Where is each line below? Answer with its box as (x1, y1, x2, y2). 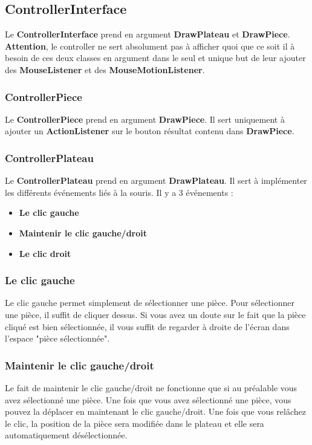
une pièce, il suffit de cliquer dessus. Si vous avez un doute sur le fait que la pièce (5, 308, 306, 320)
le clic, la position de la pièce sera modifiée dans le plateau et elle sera (5, 417, 264, 429)
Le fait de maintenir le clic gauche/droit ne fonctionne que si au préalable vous (5, 381, 297, 394)
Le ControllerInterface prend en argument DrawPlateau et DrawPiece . (5, 28, 290, 41)
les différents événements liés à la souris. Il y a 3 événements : (5, 186, 233, 198)
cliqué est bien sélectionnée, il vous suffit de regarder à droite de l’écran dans (5, 320, 290, 333)
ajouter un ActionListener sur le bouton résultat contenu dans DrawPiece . (5, 125, 294, 137)
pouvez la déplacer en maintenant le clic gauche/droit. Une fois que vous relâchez (5, 405, 307, 418)
